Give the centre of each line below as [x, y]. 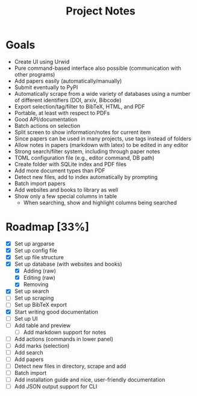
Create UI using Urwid [42, 61]
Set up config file [36, 250]
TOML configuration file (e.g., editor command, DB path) [84, 157]
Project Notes [101, 11]
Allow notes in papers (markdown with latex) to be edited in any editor [101, 145]
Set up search [32, 291]
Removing [36, 284]
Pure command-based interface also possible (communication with [98, 68]
